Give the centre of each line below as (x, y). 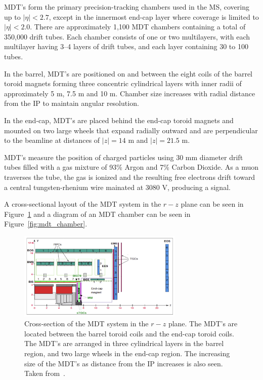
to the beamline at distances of (52, 140)
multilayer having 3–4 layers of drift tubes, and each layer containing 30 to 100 (126, 46)
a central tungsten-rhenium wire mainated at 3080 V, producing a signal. (117, 187)
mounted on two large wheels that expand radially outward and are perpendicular (131, 130)
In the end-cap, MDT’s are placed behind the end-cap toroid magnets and (119, 120)
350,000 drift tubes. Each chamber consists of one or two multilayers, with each (127, 36)
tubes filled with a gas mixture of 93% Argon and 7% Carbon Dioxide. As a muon (131, 167)
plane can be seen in (212, 204)
